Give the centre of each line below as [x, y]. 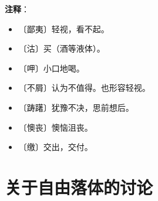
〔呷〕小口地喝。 [51, 68]
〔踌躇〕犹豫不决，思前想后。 [76, 107]
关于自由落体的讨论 [79, 187]
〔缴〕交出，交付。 [56, 147]
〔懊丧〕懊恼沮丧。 [56, 127]
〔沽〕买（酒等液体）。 [62, 48]
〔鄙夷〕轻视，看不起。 [64, 28]
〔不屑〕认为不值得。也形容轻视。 [84, 88]
